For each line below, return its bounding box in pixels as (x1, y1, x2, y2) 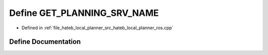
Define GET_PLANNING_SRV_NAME (9, 7, 159, 18)
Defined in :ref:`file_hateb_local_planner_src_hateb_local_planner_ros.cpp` (21, 25, 174, 31)
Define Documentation (9, 38, 81, 46)
